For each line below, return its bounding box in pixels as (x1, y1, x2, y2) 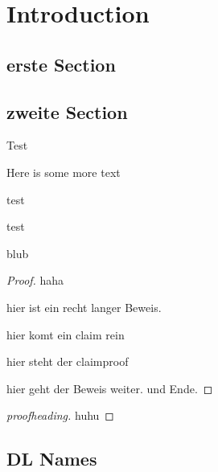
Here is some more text (6, 163, 121, 180)
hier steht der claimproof (6, 353, 129, 370)
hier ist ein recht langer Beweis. (6, 298, 162, 315)
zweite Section (6, 99, 128, 124)
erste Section (6, 51, 116, 76)
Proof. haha (6, 272, 64, 289)
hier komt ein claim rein (6, 326, 125, 343)
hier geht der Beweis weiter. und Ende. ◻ (6, 380, 213, 396)
